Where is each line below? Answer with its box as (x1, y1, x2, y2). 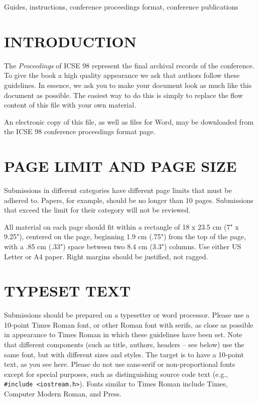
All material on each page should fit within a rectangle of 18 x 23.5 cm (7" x (4, 221, 239, 232)
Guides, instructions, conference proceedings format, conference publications (4, 2, 238, 12)
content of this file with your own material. (4, 99, 137, 110)
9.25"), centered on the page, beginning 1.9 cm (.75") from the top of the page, (4, 231, 246, 242)
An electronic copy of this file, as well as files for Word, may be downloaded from (4, 116, 254, 127)
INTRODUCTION (4, 31, 137, 51)
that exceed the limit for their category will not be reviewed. (4, 205, 191, 215)
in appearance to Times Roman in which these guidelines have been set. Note (4, 329, 242, 340)
